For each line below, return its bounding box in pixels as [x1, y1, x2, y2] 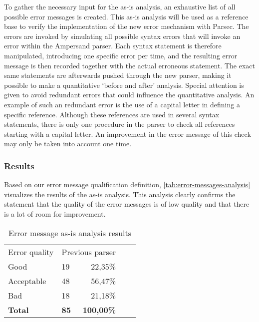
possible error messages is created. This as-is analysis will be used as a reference [4, 11, 249, 21]
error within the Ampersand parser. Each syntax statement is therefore [4, 40, 222, 51]
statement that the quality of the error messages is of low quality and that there [4, 199, 250, 209]
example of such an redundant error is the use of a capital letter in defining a [4, 99, 240, 109]
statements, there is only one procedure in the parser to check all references [4, 119, 235, 129]
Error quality [8, 246, 54, 258]
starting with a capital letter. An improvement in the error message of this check [4, 128, 251, 139]
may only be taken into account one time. [4, 138, 132, 149]
